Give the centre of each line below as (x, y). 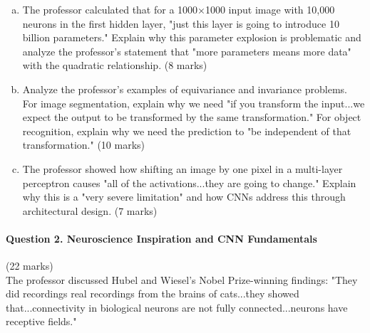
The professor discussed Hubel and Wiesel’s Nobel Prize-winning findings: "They (182, 279)
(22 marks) (30, 266)
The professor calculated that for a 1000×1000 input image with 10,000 (179, 9)
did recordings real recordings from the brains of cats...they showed (153, 294)
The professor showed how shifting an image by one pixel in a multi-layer (183, 168)
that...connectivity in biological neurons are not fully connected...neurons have (177, 307)
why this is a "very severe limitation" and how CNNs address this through (184, 197)
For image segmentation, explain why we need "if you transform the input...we (194, 103)
